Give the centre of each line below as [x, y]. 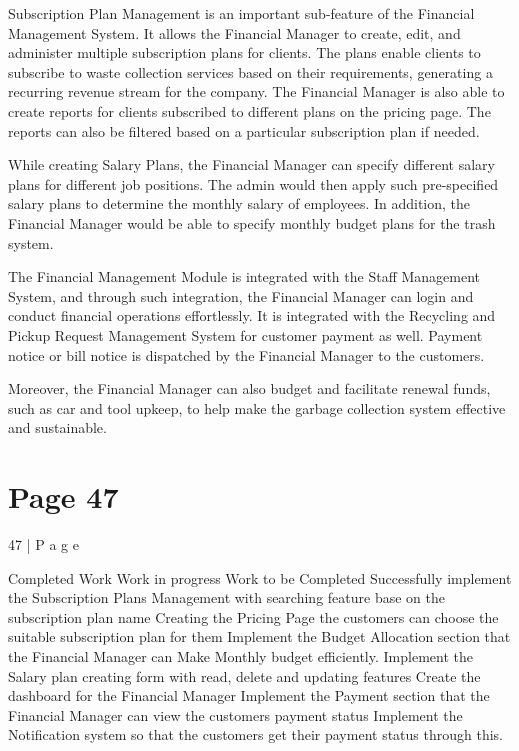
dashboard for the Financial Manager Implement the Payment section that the [249, 695]
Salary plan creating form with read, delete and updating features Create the [244, 675]
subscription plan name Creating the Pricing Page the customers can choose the [253, 616]
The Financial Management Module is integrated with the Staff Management [244, 276]
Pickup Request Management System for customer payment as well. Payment [245, 334]
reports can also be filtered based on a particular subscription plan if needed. [244, 130]
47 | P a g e [43, 544]
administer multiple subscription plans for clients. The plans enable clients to [244, 52]
